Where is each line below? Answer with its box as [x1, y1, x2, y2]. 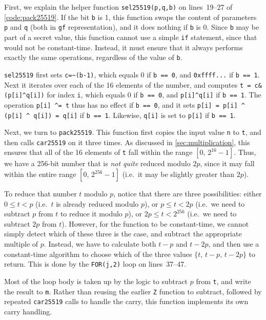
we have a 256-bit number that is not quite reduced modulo [4, 158, 191, 169]
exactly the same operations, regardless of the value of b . [4, 52, 182, 63]
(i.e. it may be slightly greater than [122, 169, 234, 179]
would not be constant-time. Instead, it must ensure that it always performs [4, 42, 243, 52]
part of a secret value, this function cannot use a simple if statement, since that [4, 31, 257, 42]
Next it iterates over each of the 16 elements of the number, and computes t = [4, 79, 251, 90]
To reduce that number [4, 188, 77, 199]
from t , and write [196, 275, 251, 286]
